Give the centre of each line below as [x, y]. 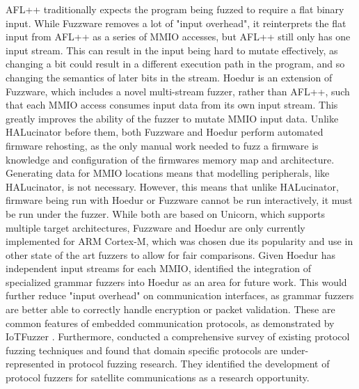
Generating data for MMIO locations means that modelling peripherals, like [168, 173]
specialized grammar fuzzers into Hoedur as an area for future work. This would [176, 281]
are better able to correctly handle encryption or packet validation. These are [170, 309]
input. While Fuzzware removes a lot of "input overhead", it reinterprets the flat [176, 23]
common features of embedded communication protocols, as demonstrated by [170, 323]
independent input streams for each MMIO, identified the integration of [158, 268]
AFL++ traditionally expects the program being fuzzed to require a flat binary [175, 9]
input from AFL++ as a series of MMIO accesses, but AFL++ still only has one [178, 37]
